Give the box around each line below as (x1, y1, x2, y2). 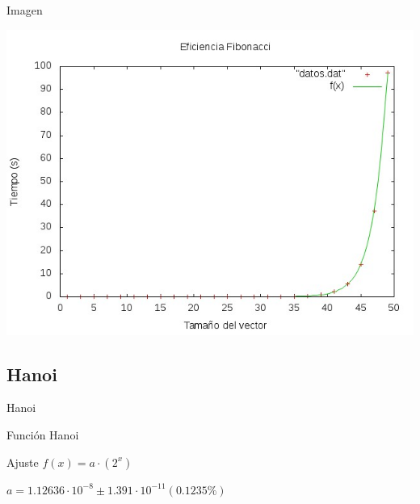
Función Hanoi (6, 426, 79, 443)
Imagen (6, 2, 43, 18)
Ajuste (6, 453, 39, 470)
